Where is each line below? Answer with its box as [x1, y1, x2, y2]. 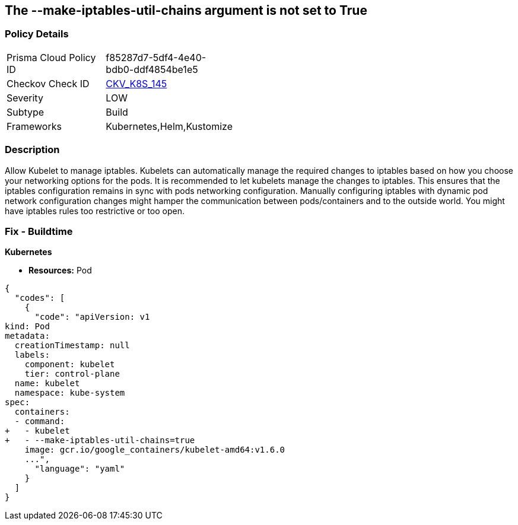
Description [5, 144, 60, 156]
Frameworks [7, 120, 62, 132]
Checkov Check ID [7, 77, 90, 90]
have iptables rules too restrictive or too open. [5, 205, 185, 216]
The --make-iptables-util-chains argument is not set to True [5, 3, 367, 18]
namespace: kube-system [14, 388, 125, 398]
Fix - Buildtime [5, 225, 73, 237]
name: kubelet [14, 378, 80, 389]
